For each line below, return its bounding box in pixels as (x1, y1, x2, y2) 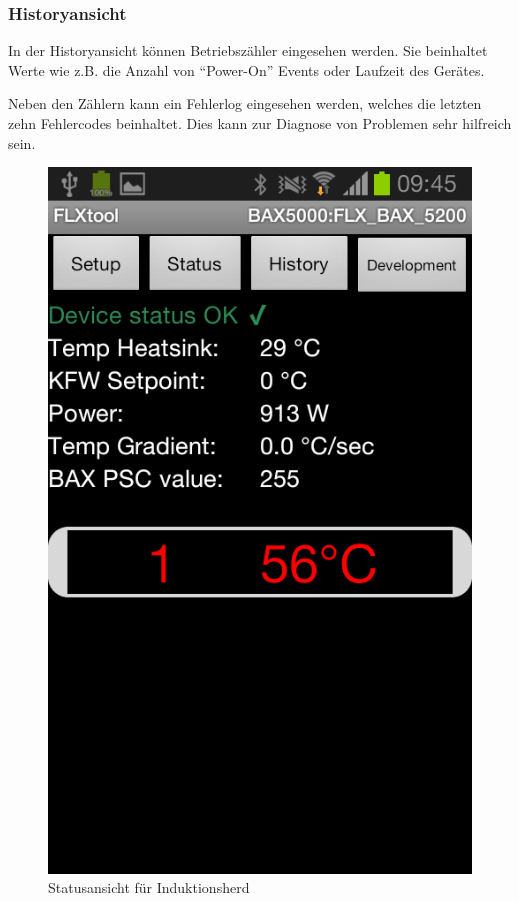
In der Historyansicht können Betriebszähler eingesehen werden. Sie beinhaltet (8, 40, 488, 61)
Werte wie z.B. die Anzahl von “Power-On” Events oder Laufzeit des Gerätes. (8, 59, 485, 80)
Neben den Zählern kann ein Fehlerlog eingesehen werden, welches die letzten (8, 93, 482, 114)
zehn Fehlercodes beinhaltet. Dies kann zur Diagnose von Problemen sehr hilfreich (8, 113, 512, 133)
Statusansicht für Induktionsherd (48, 877, 250, 898)
